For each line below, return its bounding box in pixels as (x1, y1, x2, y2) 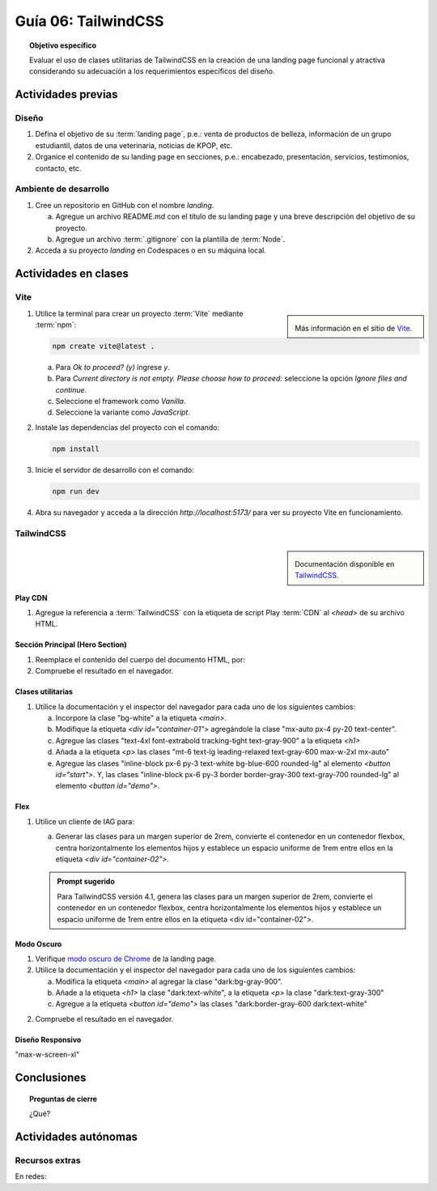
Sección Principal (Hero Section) (15, 640, 127, 649)
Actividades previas (15, 87, 118, 101)
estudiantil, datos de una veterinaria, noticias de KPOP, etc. (35, 140, 233, 150)
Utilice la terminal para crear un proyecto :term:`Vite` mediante (35, 308, 244, 318)
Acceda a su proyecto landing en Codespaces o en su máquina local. (35, 245, 267, 255)
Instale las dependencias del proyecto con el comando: (35, 422, 220, 432)
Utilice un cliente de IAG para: (35, 816, 135, 826)
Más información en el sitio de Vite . (295, 323, 413, 333)
